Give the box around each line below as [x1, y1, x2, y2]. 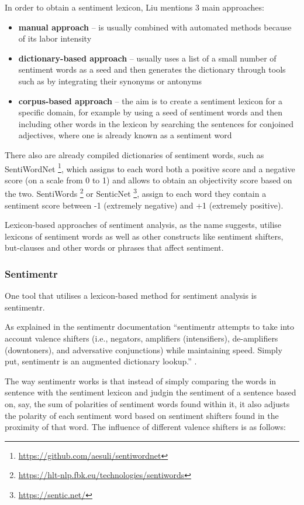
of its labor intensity [18, 32, 92, 45]
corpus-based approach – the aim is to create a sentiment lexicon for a [18, 94, 283, 107]
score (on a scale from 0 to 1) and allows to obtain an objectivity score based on [5, 173, 292, 186]
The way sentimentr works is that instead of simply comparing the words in [5, 374, 277, 387]
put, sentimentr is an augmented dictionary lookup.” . [5, 355, 197, 367]
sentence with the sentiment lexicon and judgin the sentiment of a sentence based [5, 386, 296, 398]
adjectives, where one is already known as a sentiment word [18, 129, 232, 141]
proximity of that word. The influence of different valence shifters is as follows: [5, 421, 286, 433]
